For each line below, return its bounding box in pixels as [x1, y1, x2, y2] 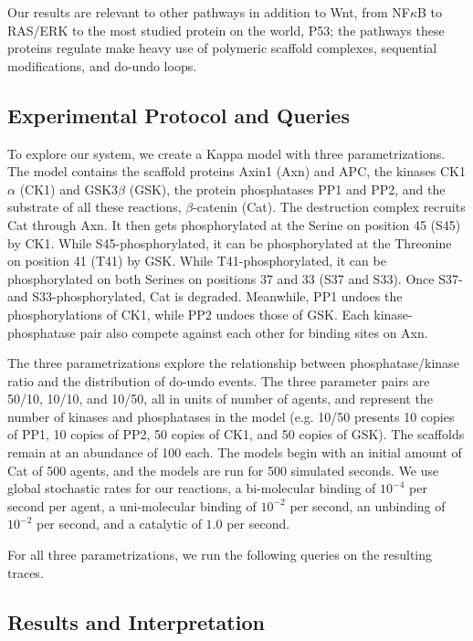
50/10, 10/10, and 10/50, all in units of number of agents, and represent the [7, 389, 433, 408]
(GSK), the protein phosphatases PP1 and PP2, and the [129, 179, 446, 198]
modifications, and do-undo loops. [7, 56, 197, 75]
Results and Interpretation [7, 607, 265, 636]
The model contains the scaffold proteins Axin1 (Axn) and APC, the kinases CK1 [7, 162, 466, 181]
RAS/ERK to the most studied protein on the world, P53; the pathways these [7, 20, 445, 39]
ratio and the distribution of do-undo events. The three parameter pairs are [7, 371, 430, 390]
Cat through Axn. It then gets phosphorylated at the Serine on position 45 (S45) [7, 215, 461, 234]
